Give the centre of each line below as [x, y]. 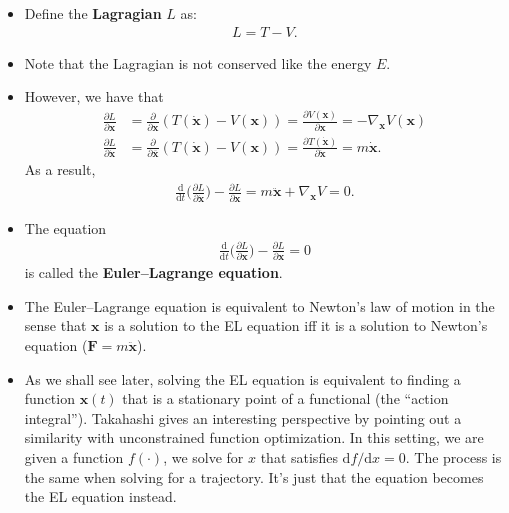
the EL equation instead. [100, 496]
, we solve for [203, 456]
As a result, [60, 169]
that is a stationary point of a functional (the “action [285, 398]
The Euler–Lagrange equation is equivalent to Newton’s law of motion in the [259, 305]
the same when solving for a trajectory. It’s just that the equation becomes [254, 476]
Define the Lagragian [93, 13]
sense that [55, 325]
